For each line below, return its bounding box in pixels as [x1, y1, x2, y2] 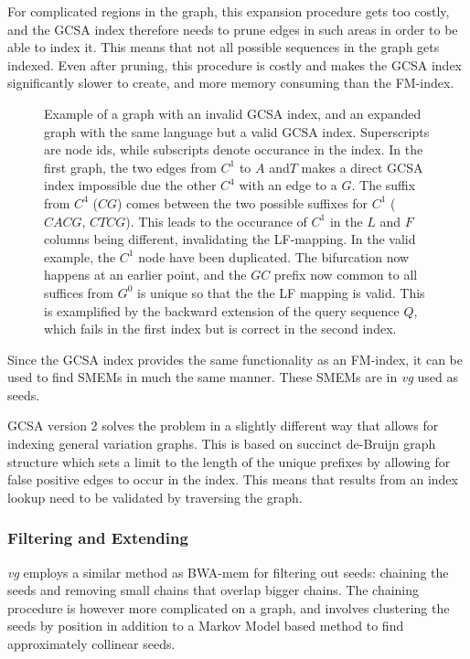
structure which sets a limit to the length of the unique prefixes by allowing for [7, 452, 451, 471]
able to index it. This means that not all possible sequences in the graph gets [7, 37, 440, 57]
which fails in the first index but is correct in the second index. [44, 319, 397, 338]
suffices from [44, 282, 114, 302]
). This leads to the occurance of [125, 211, 307, 230]
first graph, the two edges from [44, 157, 217, 176]
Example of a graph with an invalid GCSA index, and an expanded [44, 103, 422, 122]
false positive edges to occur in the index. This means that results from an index [7, 470, 458, 489]
